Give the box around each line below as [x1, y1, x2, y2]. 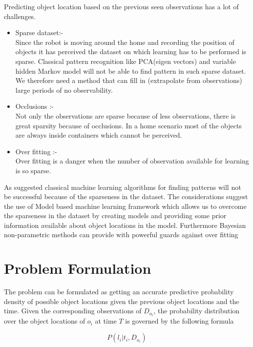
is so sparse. [15, 165, 51, 175]
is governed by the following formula [125, 316, 234, 326]
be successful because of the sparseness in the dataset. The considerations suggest [4, 191, 248, 202]
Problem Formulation [4, 258, 151, 278]
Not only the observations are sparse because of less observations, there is [15, 110, 236, 121]
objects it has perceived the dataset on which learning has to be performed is [15, 46, 247, 57]
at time [95, 316, 117, 326]
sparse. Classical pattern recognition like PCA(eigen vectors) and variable [15, 56, 236, 66]
